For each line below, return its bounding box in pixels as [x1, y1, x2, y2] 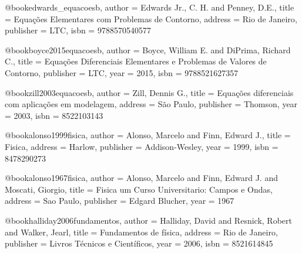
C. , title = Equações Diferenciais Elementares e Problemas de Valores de [5, 55, 267, 67]
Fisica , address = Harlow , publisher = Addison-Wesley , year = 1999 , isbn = [5, 140, 278, 152]
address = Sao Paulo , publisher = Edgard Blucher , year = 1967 [5, 194, 234, 207]
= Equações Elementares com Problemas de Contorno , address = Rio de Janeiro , [5, 12, 297, 25]
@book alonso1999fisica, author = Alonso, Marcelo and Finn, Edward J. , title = [5, 129, 291, 141]
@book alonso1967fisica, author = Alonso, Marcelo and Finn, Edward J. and [5, 172, 278, 184]
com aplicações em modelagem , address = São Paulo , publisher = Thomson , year [5, 98, 298, 110]
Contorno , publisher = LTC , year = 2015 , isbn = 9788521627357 [5, 66, 239, 78]
